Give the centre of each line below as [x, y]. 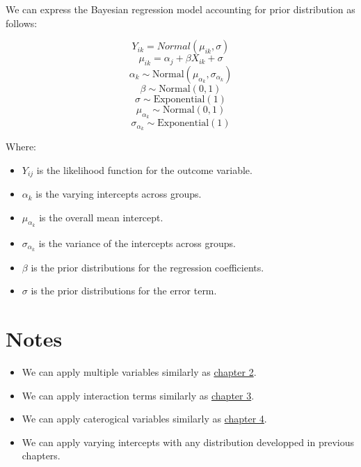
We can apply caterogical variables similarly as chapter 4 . [144, 419]
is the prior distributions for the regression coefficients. [147, 267]
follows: [22, 23]
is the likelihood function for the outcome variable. [144, 169]
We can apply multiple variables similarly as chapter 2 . [139, 372]
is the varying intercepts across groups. [119, 194]
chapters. [41, 456]
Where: [21, 147]
